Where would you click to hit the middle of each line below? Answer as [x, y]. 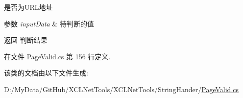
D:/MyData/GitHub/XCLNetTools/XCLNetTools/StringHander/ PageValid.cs [121, 89]
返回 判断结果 [26, 40]
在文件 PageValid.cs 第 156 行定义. [57, 56]
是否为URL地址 [28, 7]
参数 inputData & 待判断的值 [49, 23]
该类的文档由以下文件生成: [46, 73]
